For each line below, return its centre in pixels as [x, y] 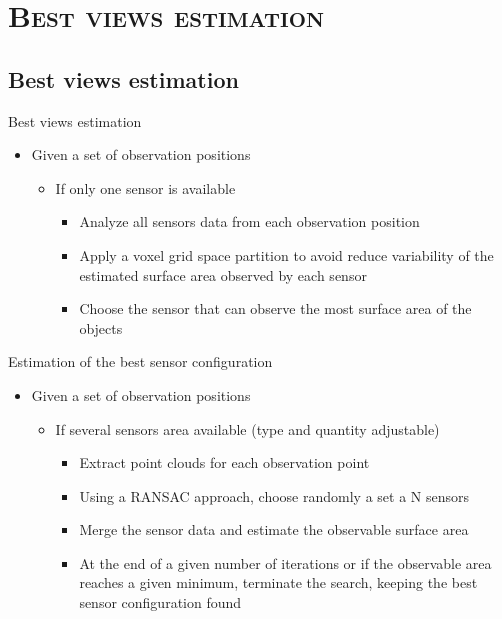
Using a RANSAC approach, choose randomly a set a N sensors [274, 495]
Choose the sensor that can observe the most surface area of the [275, 308]
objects [101, 327]
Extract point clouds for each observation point [224, 462]
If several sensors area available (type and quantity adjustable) [247, 428]
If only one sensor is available [145, 187]
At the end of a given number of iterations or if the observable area [285, 562]
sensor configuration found [160, 602]
